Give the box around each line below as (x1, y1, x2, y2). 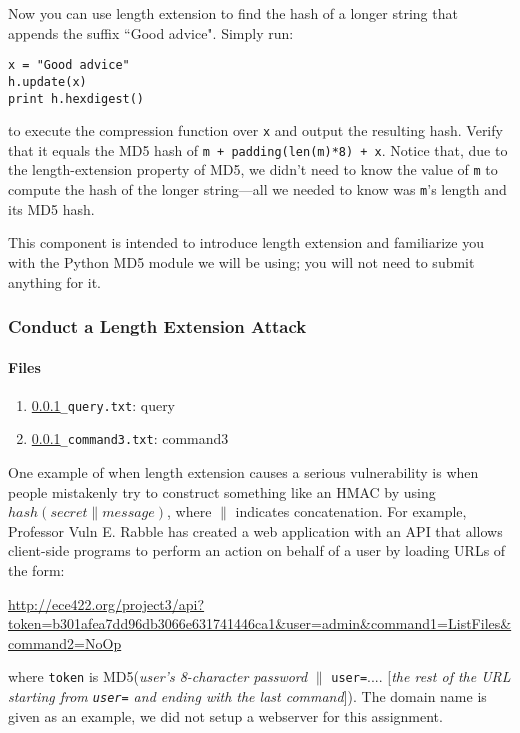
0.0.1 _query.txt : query (31, 394, 176, 415)
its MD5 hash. (8, 198, 95, 219)
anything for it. (8, 271, 102, 292)
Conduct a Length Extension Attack (8, 314, 307, 339)
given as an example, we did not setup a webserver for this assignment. (8, 705, 443, 726)
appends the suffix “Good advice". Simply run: (8, 22, 294, 43)
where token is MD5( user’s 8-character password (8, 666, 308, 687)
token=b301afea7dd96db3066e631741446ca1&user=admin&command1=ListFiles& (8, 613, 512, 634)
